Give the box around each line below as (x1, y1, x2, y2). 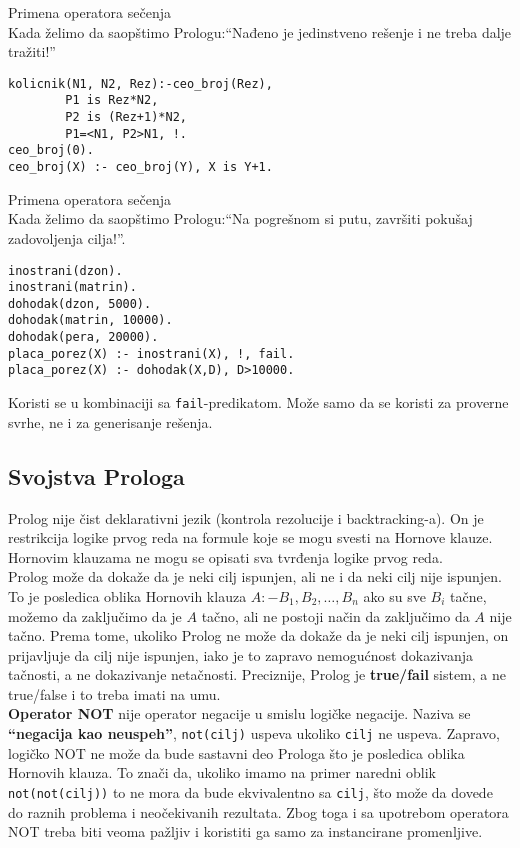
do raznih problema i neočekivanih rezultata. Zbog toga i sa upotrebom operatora (8, 801, 509, 822)
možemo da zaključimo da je (8, 605, 182, 626)
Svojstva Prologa (8, 460, 185, 491)
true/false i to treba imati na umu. (8, 683, 221, 704)
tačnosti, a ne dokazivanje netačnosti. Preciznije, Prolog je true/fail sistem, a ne (8, 664, 506, 685)
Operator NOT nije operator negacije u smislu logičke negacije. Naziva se (8, 703, 471, 724)
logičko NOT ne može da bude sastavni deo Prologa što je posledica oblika (8, 742, 465, 763)
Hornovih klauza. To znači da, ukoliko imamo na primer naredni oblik (8, 762, 436, 783)
